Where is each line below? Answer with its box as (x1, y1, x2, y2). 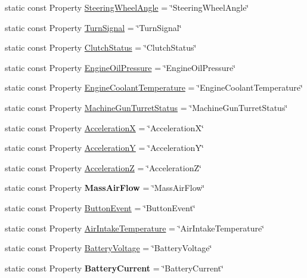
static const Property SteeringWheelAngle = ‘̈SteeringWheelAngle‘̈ (5, 1, 249, 13)
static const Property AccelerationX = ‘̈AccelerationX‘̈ (5, 121, 204, 134)
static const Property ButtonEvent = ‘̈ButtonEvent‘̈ (5, 201, 196, 214)
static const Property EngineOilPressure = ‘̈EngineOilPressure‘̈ (5, 61, 236, 73)
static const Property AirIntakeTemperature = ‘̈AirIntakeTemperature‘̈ (5, 221, 265, 234)
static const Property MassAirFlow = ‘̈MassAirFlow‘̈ (5, 181, 205, 194)
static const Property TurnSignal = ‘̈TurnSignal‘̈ (5, 21, 182, 33)
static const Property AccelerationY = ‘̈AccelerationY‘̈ (5, 141, 204, 154)
